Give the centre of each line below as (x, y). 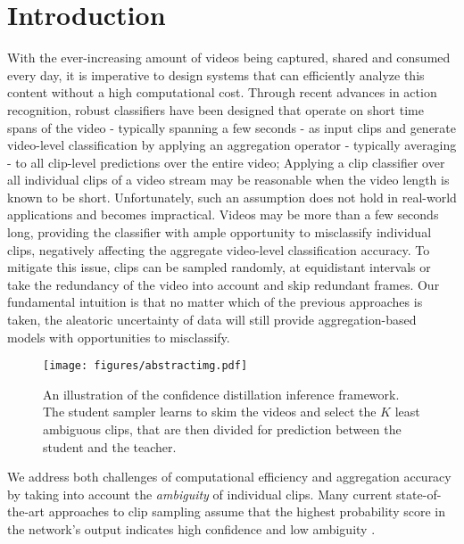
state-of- (419, 494)
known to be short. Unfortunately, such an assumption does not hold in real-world (232, 197)
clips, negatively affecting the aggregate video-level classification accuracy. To (219, 249)
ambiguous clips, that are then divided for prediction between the (222, 429)
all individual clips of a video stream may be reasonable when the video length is (228, 180)
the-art (26, 511)
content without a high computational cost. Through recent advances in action (222, 92)
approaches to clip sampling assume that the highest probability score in (247, 511)
